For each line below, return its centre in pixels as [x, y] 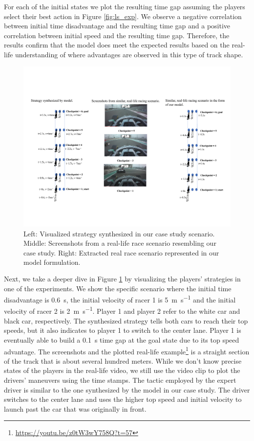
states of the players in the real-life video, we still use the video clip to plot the [122, 370]
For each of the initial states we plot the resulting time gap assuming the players [125, 6]
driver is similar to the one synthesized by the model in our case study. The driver [127, 389]
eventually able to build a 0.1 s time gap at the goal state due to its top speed [122, 339]
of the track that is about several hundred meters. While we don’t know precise [123, 360]
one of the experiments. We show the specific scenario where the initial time [118, 288]
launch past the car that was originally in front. [75, 408]
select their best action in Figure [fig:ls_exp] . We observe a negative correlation [123, 16]
